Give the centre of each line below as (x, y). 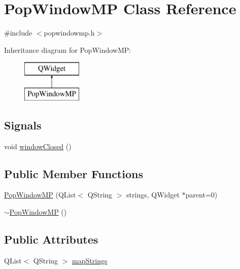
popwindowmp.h (69, 33)
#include (18, 33)
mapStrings (90, 260)
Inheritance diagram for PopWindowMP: (68, 49)
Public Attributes (51, 239)
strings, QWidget (153, 195)
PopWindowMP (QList (40, 195)
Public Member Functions (74, 173)
